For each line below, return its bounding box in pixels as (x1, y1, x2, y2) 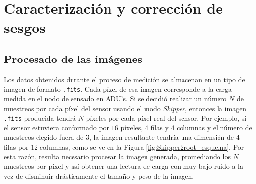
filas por (4, 142, 29, 152)
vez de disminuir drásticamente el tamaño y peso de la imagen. (4, 170, 194, 181)
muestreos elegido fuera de (4, 132, 84, 142)
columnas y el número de (177, 122, 252, 132)
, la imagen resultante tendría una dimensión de (89, 132, 234, 142)
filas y (150, 122, 169, 132)
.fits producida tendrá (4, 113, 76, 123)
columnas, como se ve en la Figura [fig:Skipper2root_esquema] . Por (39, 142, 244, 152)
